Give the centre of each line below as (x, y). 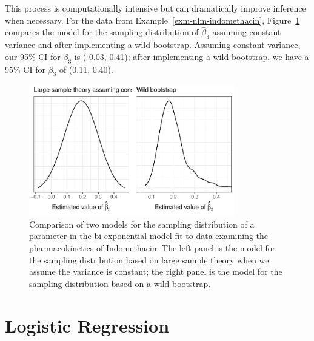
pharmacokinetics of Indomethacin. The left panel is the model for (152, 248)
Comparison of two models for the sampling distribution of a (142, 224)
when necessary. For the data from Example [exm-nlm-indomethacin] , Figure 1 (152, 20)
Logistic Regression (87, 325)
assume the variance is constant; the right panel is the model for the (156, 272)
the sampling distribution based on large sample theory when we (149, 259)
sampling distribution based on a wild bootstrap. (120, 283)
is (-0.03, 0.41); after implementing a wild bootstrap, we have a (192, 56)
